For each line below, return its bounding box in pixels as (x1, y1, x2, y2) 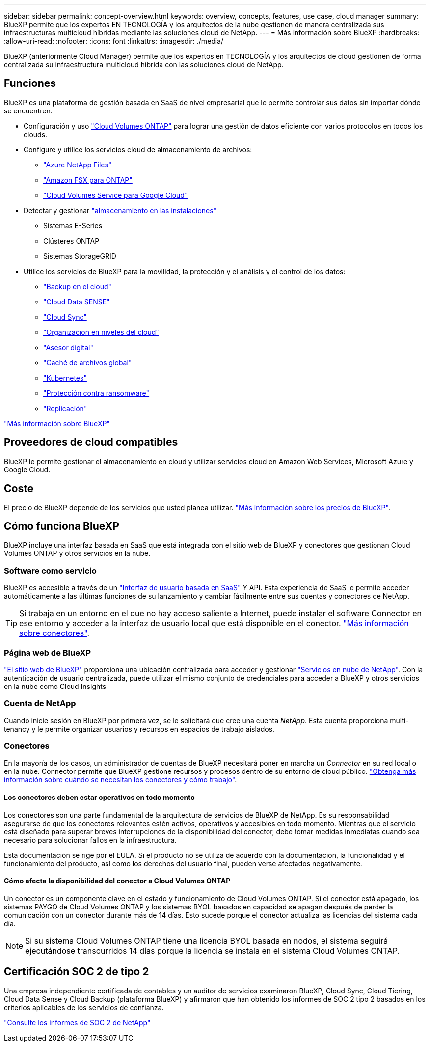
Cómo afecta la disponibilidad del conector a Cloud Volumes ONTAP (4, 877, 231, 885)
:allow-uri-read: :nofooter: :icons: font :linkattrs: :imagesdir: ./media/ (4, 37, 224, 45)
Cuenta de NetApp (4, 698, 76, 709)
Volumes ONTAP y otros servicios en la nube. (4, 549, 151, 558)
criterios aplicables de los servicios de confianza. (4, 1003, 164, 1012)
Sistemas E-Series (43, 221, 103, 230)
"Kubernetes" (43, 373, 87, 382)
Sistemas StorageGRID (43, 251, 116, 260)
